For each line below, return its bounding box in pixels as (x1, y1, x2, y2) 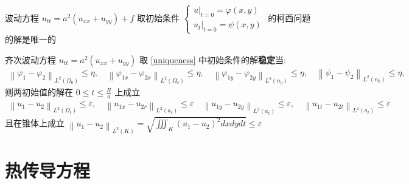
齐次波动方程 (5, 53, 56, 66)
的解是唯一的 (5, 33, 56, 46)
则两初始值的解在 (5, 86, 73, 98)
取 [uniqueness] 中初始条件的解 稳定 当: (139, 53, 286, 66)
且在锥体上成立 (5, 117, 65, 129)
